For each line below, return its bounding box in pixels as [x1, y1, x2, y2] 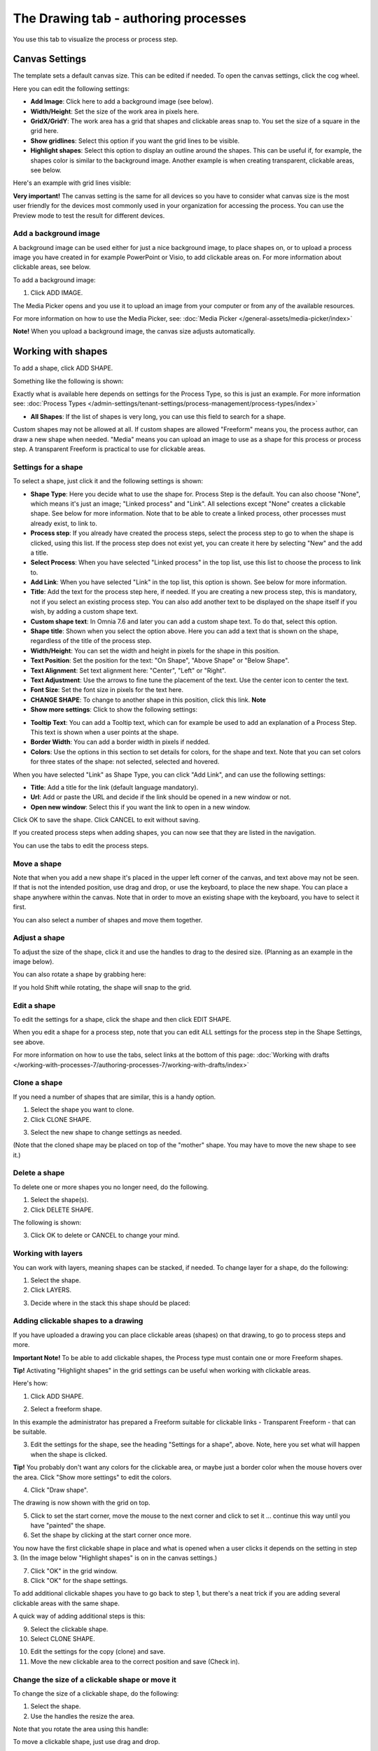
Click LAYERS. [30, 1286, 72, 1294]
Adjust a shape [13, 933, 66, 943]
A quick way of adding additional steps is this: [13, 1612, 146, 1621]
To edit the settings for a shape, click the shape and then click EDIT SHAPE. [13, 1016, 232, 1024]
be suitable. [13, 1427, 47, 1436]
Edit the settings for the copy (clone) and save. [30, 1647, 166, 1656]
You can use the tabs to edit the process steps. [13, 841, 149, 850]
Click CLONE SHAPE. [30, 1115, 92, 1123]
